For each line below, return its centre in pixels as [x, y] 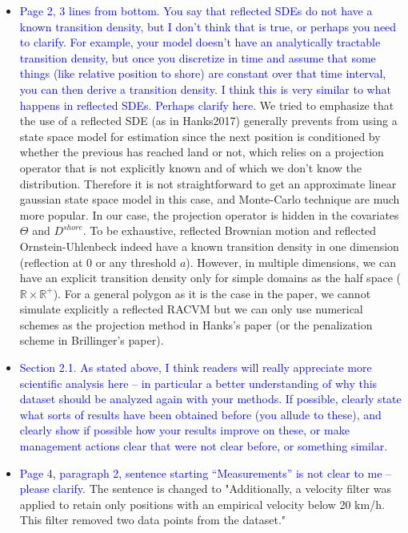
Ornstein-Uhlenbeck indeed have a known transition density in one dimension [209, 246]
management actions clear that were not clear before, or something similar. [204, 446]
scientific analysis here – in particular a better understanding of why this [198, 383]
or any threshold [136, 262]
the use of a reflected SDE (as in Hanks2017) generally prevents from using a [208, 121]
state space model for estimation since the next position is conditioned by [200, 136]
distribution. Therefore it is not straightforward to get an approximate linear [208, 183]
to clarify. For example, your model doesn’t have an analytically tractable [200, 42]
